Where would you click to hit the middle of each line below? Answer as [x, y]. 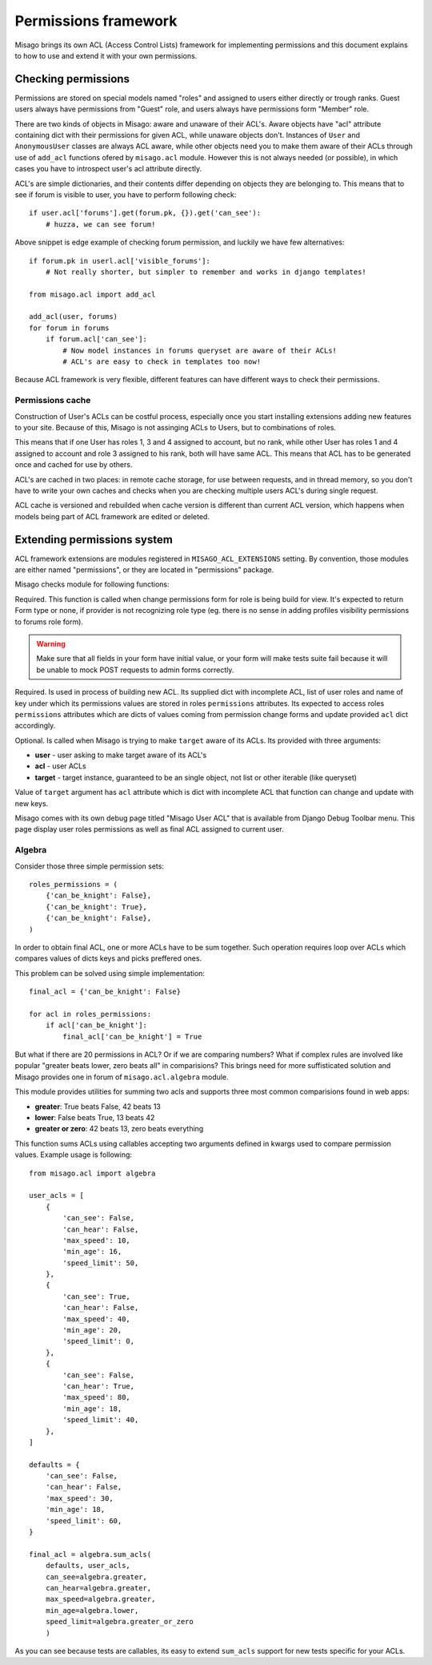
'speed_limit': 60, [84, 1521]
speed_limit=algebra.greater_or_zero [119, 1622]
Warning [51, 643]
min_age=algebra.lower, [92, 1610]
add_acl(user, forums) [74, 317]
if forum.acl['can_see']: [96, 339]
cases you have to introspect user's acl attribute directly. [108, 169]
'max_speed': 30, [79, 1498]
